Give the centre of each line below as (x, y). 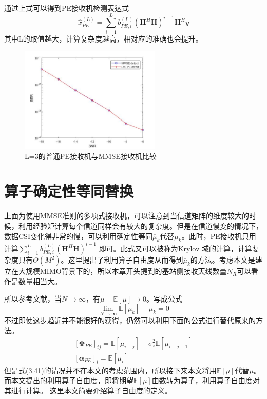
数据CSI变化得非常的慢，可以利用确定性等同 (78, 236)
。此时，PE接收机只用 (219, 236)
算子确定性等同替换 (69, 191)
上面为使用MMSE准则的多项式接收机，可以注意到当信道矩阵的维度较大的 (127, 216)
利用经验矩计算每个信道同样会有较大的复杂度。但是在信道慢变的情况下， (140, 226)
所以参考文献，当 (33, 298)
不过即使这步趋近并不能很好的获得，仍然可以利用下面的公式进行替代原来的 (130, 320)
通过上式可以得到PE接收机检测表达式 (67, 8)
